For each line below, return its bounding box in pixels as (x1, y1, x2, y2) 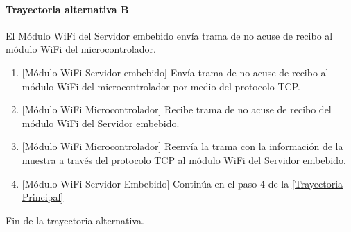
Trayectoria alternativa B (6, 1, 129, 16)
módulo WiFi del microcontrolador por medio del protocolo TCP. (22, 78, 300, 93)
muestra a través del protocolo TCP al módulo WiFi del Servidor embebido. (22, 152, 346, 167)
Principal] (22, 190, 64, 204)
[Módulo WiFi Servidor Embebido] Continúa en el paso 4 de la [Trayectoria (22, 176, 343, 190)
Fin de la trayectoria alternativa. (6, 213, 144, 227)
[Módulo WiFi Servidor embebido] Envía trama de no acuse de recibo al (22, 65, 329, 79)
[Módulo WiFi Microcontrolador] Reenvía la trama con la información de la (22, 139, 343, 154)
